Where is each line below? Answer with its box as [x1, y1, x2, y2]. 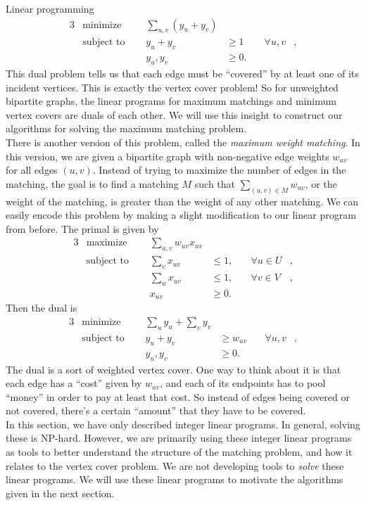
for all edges [6, 162, 58, 177]
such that [194, 176, 236, 191]
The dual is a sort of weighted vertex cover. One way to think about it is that [6, 362, 341, 376]
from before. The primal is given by [6, 221, 159, 236]
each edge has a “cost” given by [6, 376, 142, 390]
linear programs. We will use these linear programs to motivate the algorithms [6, 472, 343, 487]
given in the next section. [6, 485, 115, 500]
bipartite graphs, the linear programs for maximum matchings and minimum [6, 94, 336, 108]
